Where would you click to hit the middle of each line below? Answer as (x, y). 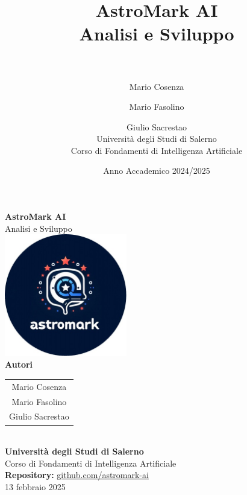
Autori (19, 364)
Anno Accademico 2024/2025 (157, 171)
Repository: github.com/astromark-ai (77, 475)
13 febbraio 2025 (35, 486)
